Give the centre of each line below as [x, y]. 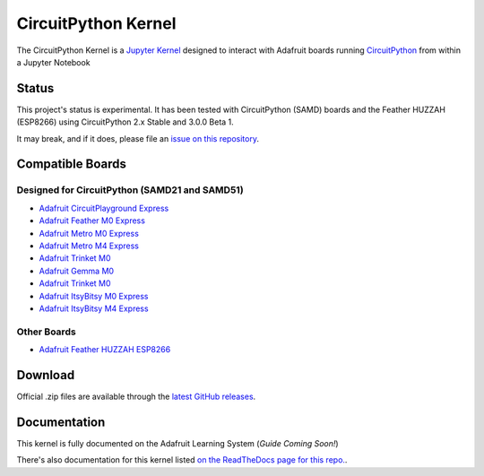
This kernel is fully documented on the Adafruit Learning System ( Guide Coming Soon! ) [178, 443]
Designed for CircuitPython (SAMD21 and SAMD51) [130, 190]
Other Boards [46, 332]
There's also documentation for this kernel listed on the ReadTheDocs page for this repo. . [182, 460]
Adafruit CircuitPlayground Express [104, 208]
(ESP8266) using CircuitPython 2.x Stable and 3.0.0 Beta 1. [125, 122]
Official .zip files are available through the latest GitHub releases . [136, 396]
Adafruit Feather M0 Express [92, 221]
